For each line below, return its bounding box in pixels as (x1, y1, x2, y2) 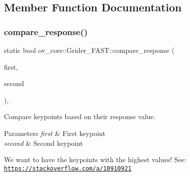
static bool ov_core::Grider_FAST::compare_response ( (4, 45, 175, 55)
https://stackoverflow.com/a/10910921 (4, 165, 132, 172)
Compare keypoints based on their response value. (4, 111, 156, 122)
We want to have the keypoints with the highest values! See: (4, 154, 187, 165)
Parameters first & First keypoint (4, 128, 105, 138)
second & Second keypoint (4, 137, 83, 148)
